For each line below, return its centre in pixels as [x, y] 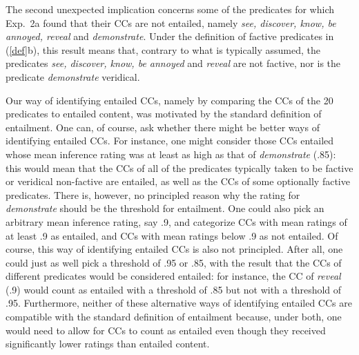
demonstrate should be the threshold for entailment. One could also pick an [165, 208]
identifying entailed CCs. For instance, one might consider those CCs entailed [170, 141]
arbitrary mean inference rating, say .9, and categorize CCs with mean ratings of [176, 221]
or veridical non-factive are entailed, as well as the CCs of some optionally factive [178, 181]
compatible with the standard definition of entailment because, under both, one [174, 317]
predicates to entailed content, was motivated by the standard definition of [164, 114]
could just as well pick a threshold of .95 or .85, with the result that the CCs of [174, 262]
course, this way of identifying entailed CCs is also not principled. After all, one [174, 249]
